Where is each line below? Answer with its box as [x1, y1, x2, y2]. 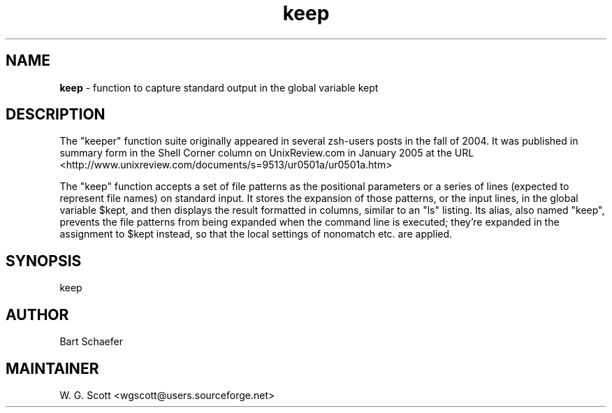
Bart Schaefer [59, 335, 123, 348]
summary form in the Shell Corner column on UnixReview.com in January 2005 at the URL [59, 147, 474, 159]
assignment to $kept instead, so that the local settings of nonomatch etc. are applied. [59, 228, 453, 240]
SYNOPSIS [6, 252, 82, 270]
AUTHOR [6, 305, 69, 324]
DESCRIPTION [6, 106, 105, 124]
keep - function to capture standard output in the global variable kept [59, 81, 379, 94]
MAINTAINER [6, 359, 99, 377]
